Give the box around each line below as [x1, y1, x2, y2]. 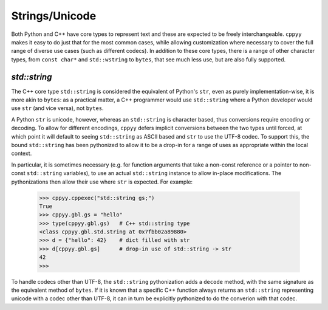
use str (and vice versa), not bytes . [11, 105, 104, 112]
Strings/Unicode [11, 9, 97, 22]
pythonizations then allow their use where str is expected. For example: [11, 178, 193, 185]
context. [11, 150, 32, 157]
